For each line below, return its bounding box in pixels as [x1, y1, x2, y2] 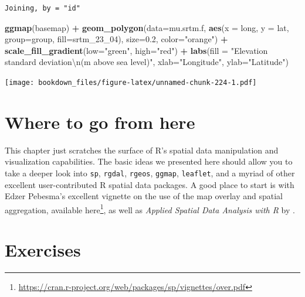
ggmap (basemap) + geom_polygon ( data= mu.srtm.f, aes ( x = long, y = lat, [5, 21, 289, 33]
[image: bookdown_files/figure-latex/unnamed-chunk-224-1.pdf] [5, 78, 257, 87]
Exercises [5, 238, 81, 262]
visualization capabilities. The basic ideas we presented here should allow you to [5, 155, 293, 168]
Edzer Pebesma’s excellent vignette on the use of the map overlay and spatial [5, 190, 283, 202]
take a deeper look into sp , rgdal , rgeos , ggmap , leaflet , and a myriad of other [5, 166, 295, 179]
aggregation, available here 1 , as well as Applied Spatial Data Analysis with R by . [5, 202, 295, 216]
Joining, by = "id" [5, 4, 80, 12]
